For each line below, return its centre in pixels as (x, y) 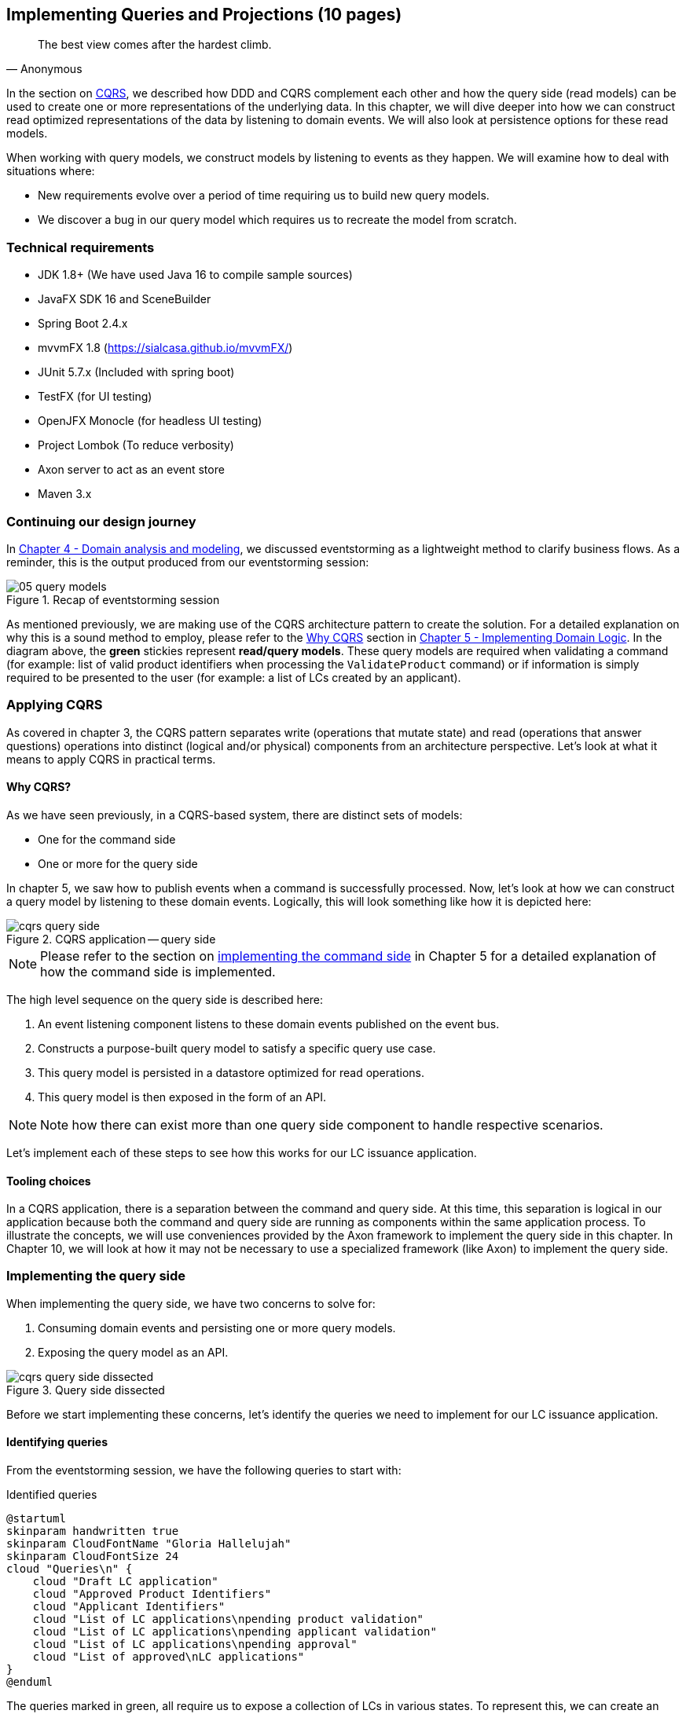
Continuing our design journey (101, 521)
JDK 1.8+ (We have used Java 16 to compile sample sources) (195, 275)
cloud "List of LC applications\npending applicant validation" (235, 1632)
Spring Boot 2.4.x (83, 324)
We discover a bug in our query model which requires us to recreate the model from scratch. (277, 220)
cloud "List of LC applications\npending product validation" (228, 1619)
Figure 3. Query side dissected (86, 1390)
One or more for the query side (118, 863)
